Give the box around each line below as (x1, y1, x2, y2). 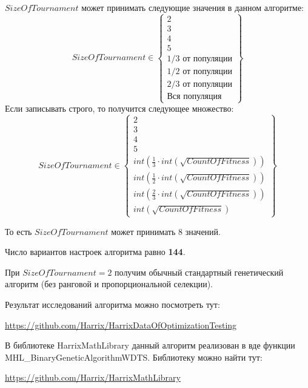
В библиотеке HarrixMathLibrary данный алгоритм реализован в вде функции (5, 339, 295, 352)
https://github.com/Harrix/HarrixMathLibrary (5, 371, 181, 384)
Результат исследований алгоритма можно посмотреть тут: (5, 298, 220, 311)
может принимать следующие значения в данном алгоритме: (81, 1, 304, 13)
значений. (185, 225, 221, 237)
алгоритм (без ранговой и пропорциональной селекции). (5, 277, 213, 290)
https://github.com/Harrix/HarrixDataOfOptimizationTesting (5, 318, 237, 331)
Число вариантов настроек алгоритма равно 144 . (5, 245, 186, 258)
